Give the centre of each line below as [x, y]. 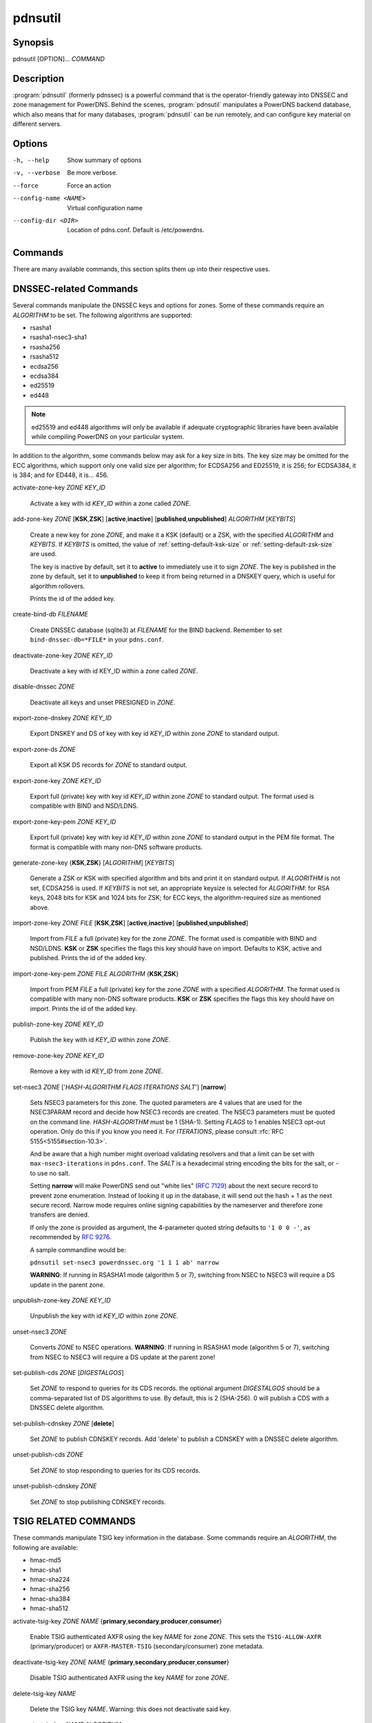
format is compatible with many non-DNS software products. [116, 847]
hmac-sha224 [50, 1579]
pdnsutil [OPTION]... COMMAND [59, 59]
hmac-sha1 [45, 1570]
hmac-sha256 [50, 1589]
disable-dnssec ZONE [44, 686]
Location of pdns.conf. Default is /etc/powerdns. [136, 230]
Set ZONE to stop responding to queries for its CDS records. [115, 1470]
